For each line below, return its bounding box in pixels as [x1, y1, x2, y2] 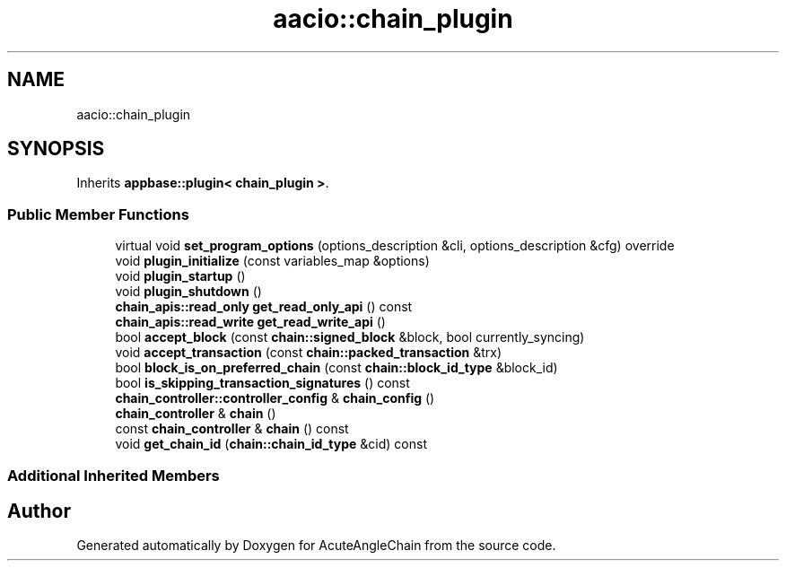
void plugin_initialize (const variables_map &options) [115, 253, 430, 269]
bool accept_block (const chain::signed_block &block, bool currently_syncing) [115, 329, 585, 345]
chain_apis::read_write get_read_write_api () [115, 314, 386, 330]
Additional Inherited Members [7, 466, 220, 485]
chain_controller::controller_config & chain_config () [115, 390, 435, 406]
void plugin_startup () [115, 268, 246, 284]
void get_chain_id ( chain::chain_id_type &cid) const [115, 436, 427, 452]
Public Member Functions [7, 205, 189, 223]
